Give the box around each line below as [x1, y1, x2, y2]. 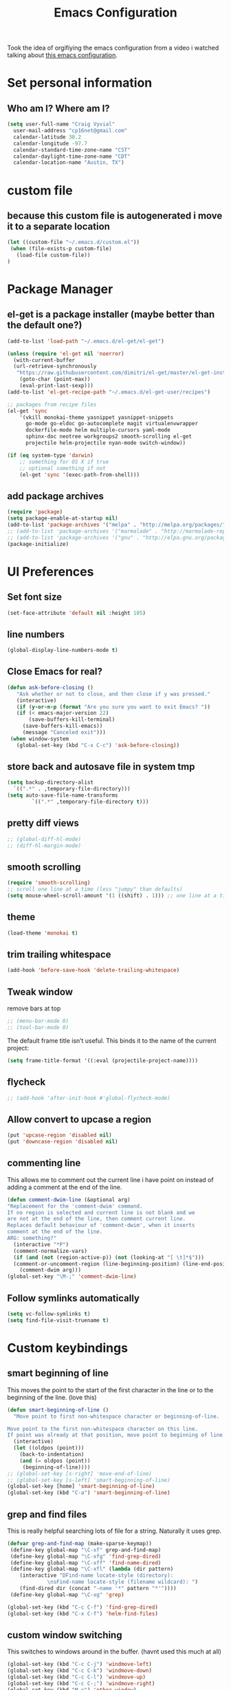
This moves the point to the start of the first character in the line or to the [7, 1385, 214, 1394]
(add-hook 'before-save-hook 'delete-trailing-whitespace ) [7, 967, 180, 974]
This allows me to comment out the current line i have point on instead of [7, 1175, 214, 1183]
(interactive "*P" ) [13, 1241, 69, 1248]
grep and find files [7, 1508, 87, 1520]
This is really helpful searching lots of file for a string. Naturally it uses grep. [7, 1527, 222, 1535]
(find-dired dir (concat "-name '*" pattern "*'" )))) [19, 1585, 177, 1592]
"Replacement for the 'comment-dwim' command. [7, 1203, 143, 1210]
